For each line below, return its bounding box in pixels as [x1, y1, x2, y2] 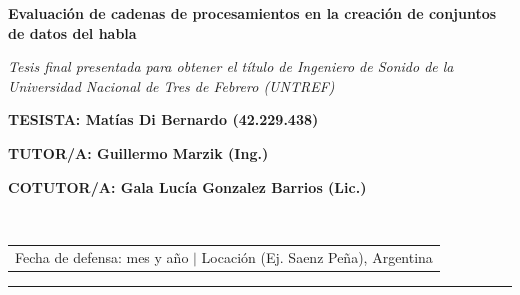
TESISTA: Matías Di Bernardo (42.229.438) [8, 109, 319, 130]
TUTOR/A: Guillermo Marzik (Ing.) [8, 142, 269, 163]
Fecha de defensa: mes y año [15, 246, 189, 267]
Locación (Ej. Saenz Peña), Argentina [201, 246, 433, 267]
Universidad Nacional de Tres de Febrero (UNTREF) [8, 75, 335, 96]
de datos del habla [8, 22, 137, 43]
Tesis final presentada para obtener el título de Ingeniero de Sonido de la [8, 56, 454, 77]
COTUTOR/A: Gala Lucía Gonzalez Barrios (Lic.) [8, 176, 367, 197]
